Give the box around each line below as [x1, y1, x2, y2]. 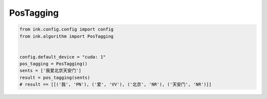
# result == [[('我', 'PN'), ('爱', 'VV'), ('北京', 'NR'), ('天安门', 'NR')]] [19, 82, 212, 87]
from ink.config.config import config [19, 27, 114, 32]
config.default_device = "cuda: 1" [19, 54, 106, 60]
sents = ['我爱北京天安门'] [19, 68, 82, 73]
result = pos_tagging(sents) [19, 74, 90, 80]
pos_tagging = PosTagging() [19, 61, 88, 66]
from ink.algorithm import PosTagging [19, 33, 114, 39]
